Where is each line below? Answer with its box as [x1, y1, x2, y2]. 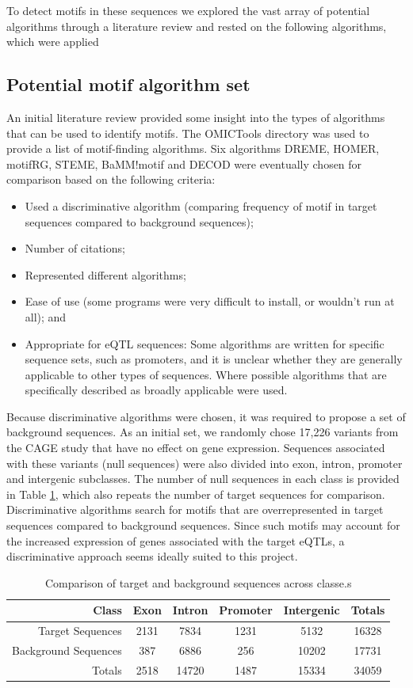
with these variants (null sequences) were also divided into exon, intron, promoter [6, 454, 403, 471]
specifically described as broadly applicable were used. [25, 382, 288, 398]
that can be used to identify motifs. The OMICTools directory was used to [6, 124, 369, 141]
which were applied [6, 33, 99, 50]
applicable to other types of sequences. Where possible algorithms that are [25, 366, 387, 382]
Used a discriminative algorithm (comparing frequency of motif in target [25, 197, 377, 214]
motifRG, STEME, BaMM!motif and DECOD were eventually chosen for [6, 155, 362, 172]
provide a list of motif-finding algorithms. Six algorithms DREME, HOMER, [6, 140, 380, 157]
